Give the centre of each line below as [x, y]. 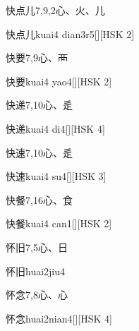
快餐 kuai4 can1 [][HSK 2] [59, 223]
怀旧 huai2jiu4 [36, 271]
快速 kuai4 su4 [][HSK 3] [56, 176]
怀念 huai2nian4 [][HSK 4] [59, 318]
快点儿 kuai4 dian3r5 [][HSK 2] [70, 34]
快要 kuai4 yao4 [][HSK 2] [59, 81]
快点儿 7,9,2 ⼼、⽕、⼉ [55, 10]
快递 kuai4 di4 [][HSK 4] [55, 128]
